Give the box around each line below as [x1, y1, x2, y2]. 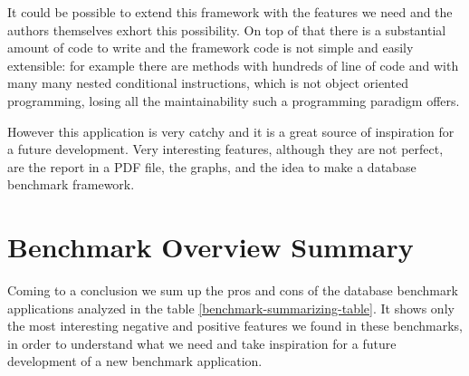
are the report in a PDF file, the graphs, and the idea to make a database [7, 157, 416, 176]
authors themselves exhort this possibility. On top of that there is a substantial [7, 20, 446, 39]
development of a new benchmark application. [7, 352, 263, 371]
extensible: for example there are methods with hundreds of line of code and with [7, 55, 459, 74]
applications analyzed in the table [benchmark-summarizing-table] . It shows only [7, 298, 455, 317]
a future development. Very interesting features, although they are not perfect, [7, 140, 444, 159]
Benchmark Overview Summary [7, 228, 414, 265]
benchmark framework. [7, 175, 135, 194]
